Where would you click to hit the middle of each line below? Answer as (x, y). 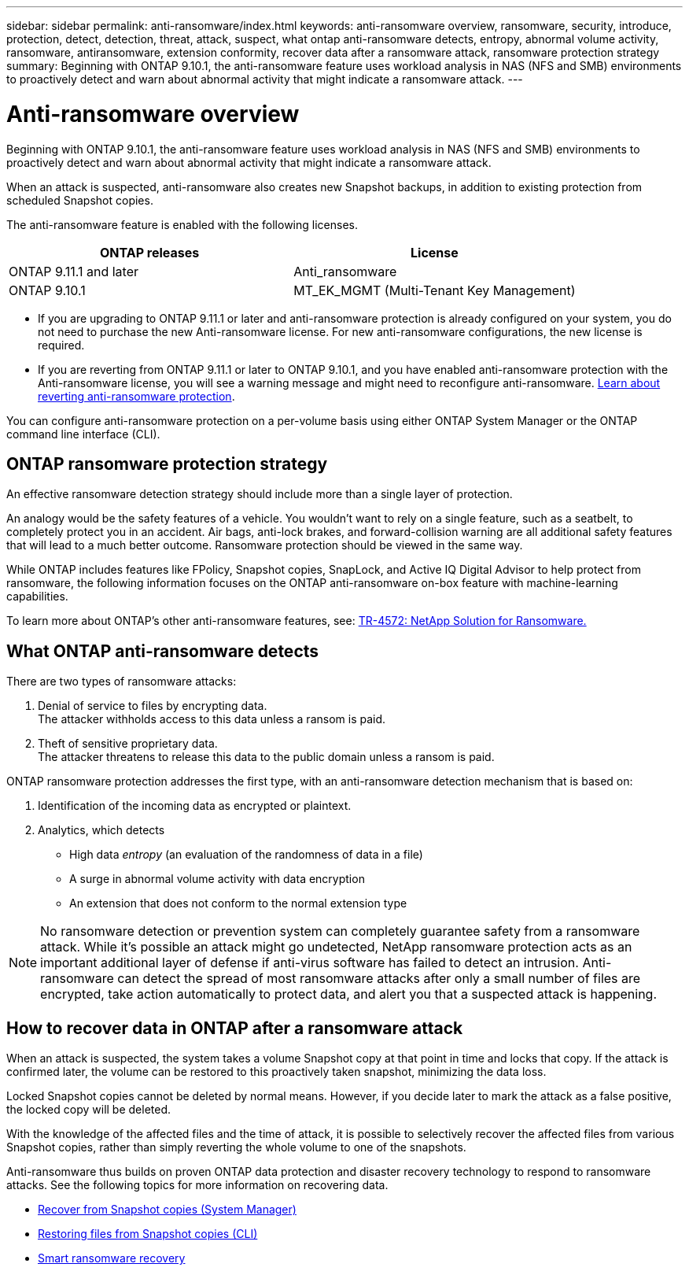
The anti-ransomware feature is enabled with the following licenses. (182, 224)
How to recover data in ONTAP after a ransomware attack (235, 1028)
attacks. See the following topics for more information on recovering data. (197, 1185)
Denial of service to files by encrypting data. (153, 706)
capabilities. (37, 597)
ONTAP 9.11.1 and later (74, 271)
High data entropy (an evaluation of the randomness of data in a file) (246, 855)
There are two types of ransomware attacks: (122, 682)
